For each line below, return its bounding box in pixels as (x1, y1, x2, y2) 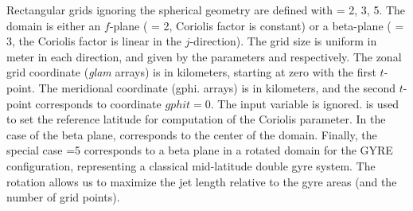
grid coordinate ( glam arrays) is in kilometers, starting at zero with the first (6, 64, 376, 80)
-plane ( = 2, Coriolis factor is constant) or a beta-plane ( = (109, 17, 404, 33)
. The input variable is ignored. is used (210, 95, 399, 111)
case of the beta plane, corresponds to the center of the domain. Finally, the (6, 126, 377, 143)
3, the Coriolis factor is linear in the (6, 33, 181, 49)
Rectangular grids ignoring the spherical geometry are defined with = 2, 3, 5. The (6, 2, 406, 18)
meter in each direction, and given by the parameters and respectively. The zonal (6, 48, 402, 64)
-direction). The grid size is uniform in (189, 33, 377, 49)
